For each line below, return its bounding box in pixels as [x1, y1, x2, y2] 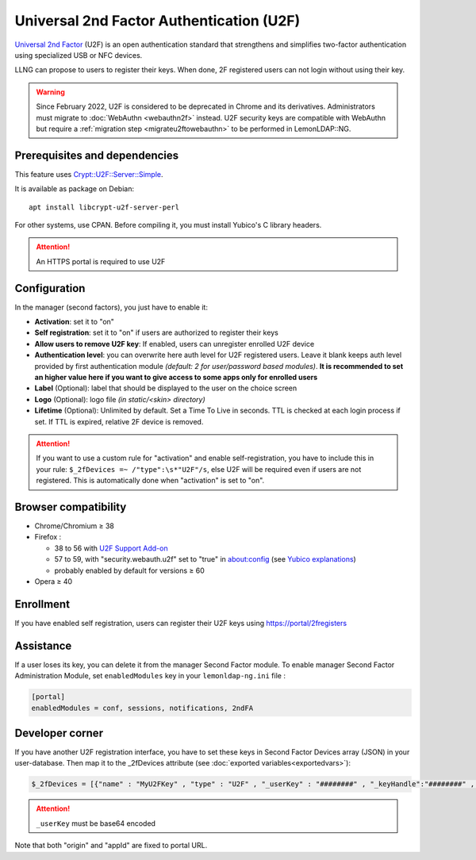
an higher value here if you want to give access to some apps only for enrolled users [34, 373, 318, 382]
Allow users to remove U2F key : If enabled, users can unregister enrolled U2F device [34, 339, 315, 348]
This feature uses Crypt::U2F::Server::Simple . [14, 169, 163, 179]
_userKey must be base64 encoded [36, 818, 156, 828]
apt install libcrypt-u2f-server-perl [29, 202, 180, 212]
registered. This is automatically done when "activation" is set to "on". [36, 476, 265, 486]
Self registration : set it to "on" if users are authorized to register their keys [34, 328, 279, 337]
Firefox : [34, 532, 62, 542]
